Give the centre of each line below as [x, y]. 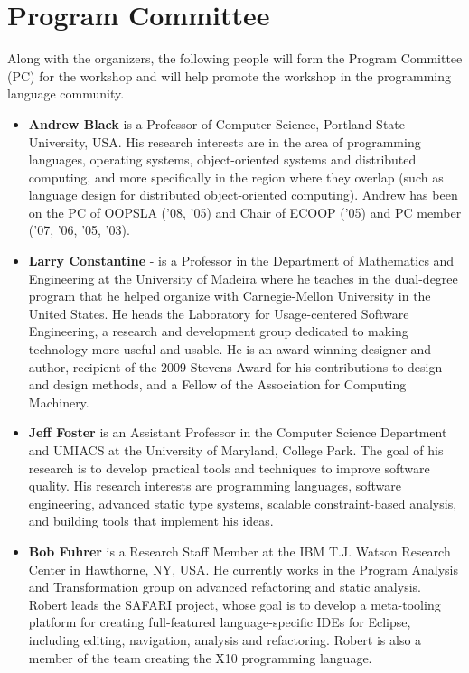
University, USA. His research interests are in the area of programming [225, 141]
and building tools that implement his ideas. [151, 521]
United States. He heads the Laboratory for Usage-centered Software [219, 313]
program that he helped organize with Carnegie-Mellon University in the [230, 296]
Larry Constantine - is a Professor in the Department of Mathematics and [241, 261]
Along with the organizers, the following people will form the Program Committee [235, 58]
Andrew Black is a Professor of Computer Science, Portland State [216, 123]
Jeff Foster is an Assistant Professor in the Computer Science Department [238, 432]
